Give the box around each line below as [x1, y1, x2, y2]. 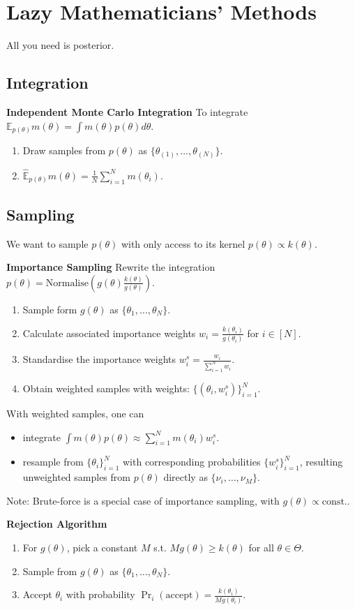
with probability [66, 587, 135, 602]
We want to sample [6, 236, 89, 251]
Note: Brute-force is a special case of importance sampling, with [6, 493, 280, 507]
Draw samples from [22, 143, 106, 158]
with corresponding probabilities [122, 454, 261, 469]
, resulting [299, 454, 343, 469]
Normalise [45, 278, 89, 288]
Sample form [22, 302, 77, 316]
